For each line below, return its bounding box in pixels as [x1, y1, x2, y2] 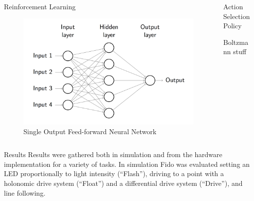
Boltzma [223, 37, 249, 47]
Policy [223, 20, 242, 31]
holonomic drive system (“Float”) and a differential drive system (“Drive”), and [4, 178, 243, 188]
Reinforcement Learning [4, 1, 76, 11]
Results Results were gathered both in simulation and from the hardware [4, 149, 223, 160]
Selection [223, 11, 250, 21]
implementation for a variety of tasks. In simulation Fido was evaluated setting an [4, 159, 250, 169]
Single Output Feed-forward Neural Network [23, 126, 157, 136]
